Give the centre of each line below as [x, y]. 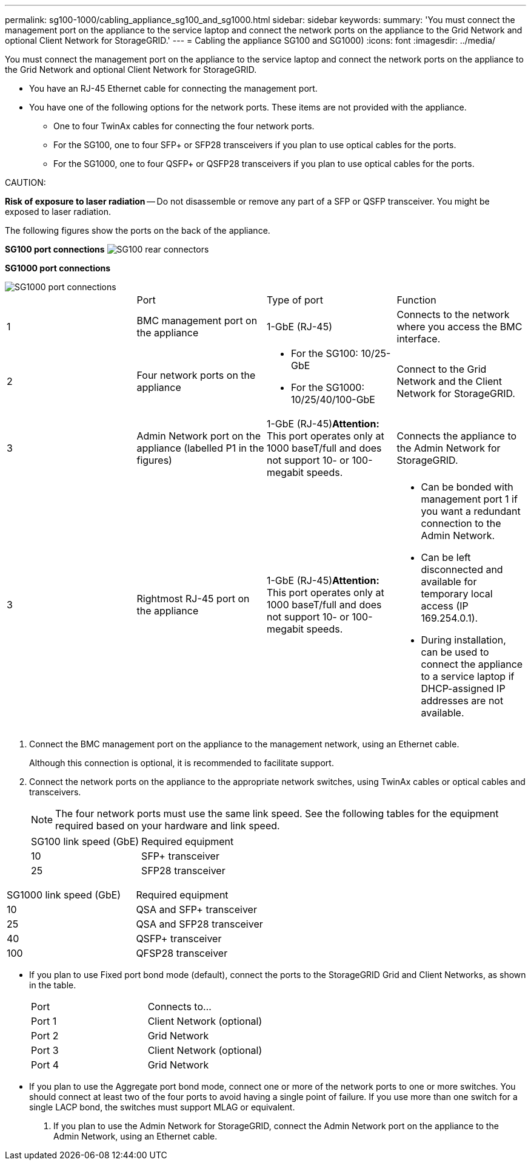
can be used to [455, 652]
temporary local [457, 594]
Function [416, 300]
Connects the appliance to [457, 436]
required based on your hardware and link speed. [168, 826]
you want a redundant [471, 511]
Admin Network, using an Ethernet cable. [135, 1136]
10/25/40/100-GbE [333, 399]
